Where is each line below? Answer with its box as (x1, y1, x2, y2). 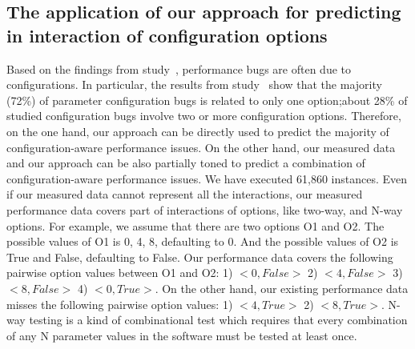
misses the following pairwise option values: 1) (6, 295, 233, 312)
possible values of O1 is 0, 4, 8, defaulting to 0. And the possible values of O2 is (6, 233, 399, 250)
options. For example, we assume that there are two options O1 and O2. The (6, 217, 385, 234)
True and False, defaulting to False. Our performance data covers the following (6, 248, 393, 265)
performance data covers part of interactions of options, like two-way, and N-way (6, 201, 403, 218)
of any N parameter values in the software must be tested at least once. (6, 327, 357, 343)
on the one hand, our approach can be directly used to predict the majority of (6, 122, 389, 139)
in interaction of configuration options (6, 22, 328, 47)
